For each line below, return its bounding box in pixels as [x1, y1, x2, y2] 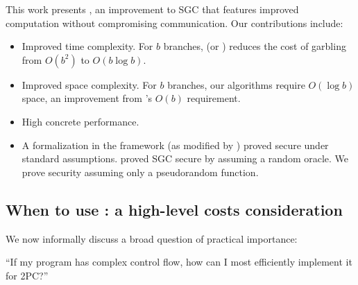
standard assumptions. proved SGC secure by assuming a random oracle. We [22, 151, 349, 166]
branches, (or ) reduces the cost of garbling [163, 39, 346, 53]
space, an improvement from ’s [22, 91, 153, 105]
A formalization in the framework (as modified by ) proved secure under [22, 137, 329, 152]
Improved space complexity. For [22, 77, 157, 92]
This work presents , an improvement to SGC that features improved [6, 2, 299, 16]
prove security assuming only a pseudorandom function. [22, 164, 259, 179]
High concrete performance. [22, 114, 139, 128]
